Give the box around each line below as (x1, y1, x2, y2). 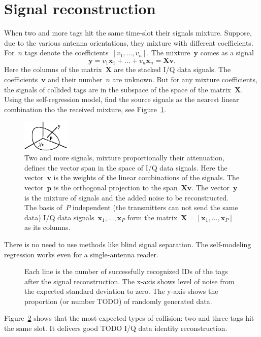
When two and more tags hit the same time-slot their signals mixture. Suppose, (4, 27, 252, 38)
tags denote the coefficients (24, 47, 109, 58)
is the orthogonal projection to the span (53, 182, 178, 192)
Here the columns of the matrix (4, 64, 102, 75)
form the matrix (127, 212, 178, 222)
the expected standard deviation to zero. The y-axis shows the (24, 286, 218, 296)
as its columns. (24, 222, 71, 232)
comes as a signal (200, 47, 254, 58)
